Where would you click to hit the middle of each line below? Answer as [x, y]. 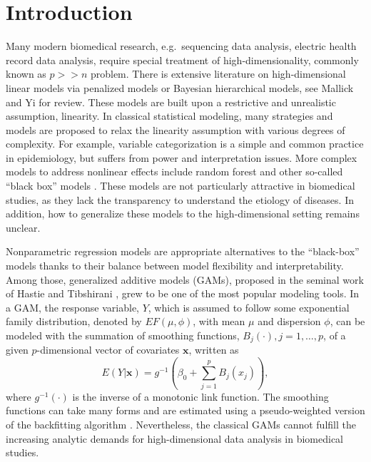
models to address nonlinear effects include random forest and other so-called [174, 171]
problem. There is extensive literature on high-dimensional [218, 74]
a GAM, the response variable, [72, 307]
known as [26, 74]
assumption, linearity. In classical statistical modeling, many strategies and [169, 116]
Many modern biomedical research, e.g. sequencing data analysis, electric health [181, 46]
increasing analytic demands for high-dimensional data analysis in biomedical [175, 438]
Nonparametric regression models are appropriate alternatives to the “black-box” [183, 251]
